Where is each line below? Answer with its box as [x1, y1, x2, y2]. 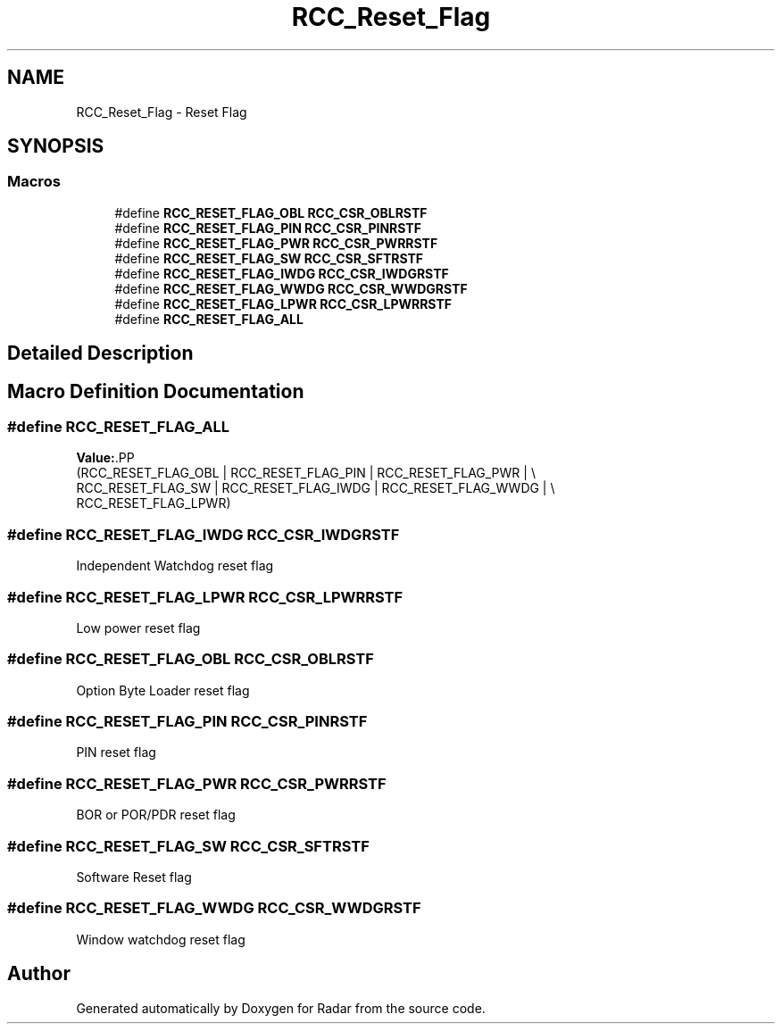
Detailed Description [7, 342, 194, 365]
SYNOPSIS [7, 135, 104, 158]
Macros [7, 172, 61, 191]
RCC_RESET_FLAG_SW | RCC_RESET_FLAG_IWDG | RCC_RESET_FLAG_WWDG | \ [76, 480, 555, 496]
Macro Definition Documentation [7, 379, 304, 403]
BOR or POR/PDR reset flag [76, 807, 236, 823]
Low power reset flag [76, 619, 201, 636]
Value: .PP [76, 450, 135, 466]
